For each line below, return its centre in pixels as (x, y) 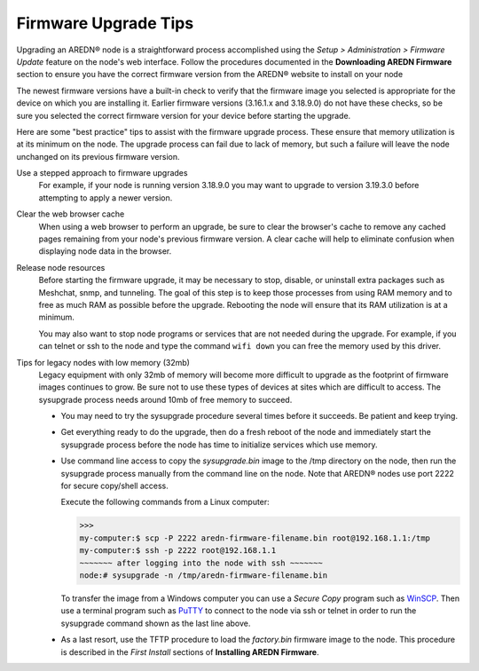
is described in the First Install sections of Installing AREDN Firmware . (190, 651)
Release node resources (61, 267)
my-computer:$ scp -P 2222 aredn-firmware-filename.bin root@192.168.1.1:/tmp (255, 538)
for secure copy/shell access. (114, 486)
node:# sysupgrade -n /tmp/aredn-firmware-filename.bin (204, 575)
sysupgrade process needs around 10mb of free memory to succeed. (165, 399)
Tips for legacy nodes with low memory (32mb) (103, 362)
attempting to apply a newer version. (106, 197)
